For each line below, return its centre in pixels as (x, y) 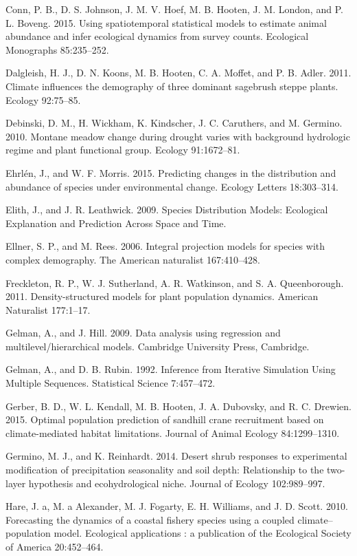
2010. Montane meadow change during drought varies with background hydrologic (178, 136)
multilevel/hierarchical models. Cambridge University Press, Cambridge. (158, 346)
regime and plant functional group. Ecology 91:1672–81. (123, 150)
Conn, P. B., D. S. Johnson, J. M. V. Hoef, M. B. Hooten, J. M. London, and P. (174, 9)
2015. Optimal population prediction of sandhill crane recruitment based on (165, 419)
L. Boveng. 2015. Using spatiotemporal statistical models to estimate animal (166, 22)
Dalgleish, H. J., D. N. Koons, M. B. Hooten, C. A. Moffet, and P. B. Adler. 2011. (178, 73)
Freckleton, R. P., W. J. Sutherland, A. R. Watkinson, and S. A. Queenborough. (175, 282)
